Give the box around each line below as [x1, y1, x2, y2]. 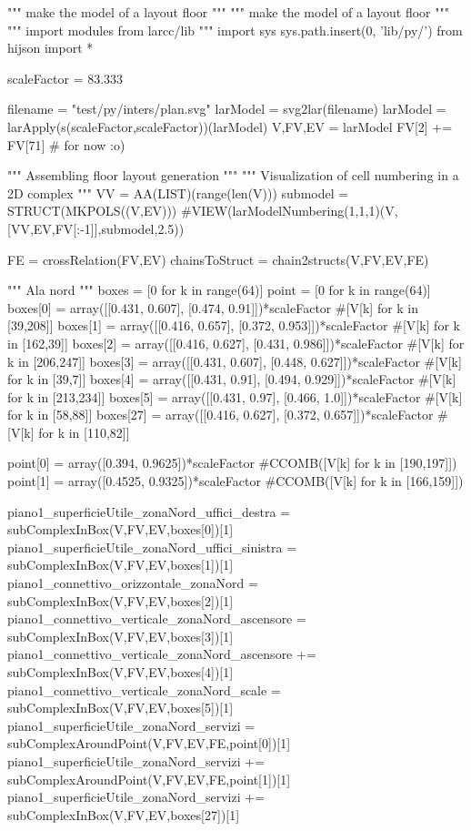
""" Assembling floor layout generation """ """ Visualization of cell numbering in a [7, 166, 459, 185]
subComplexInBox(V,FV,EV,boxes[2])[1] [7, 591, 234, 610]
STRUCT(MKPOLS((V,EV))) [7, 201, 177, 220]
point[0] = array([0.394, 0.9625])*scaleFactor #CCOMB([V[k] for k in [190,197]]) [7, 453, 457, 472]
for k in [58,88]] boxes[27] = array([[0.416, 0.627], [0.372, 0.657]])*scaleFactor [7, 405, 434, 424]
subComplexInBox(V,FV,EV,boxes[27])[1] [7, 805, 240, 824]
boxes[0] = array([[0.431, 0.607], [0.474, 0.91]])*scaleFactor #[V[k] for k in [7, 298, 419, 317]
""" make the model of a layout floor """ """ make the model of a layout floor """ [7, 3, 449, 21]
